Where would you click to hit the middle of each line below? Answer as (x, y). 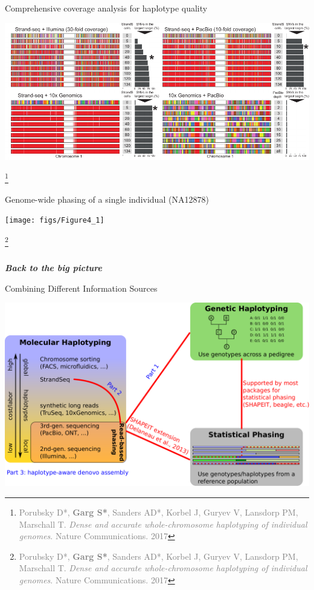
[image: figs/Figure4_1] (55, 221)
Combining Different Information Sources (81, 288)
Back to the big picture (53, 268)
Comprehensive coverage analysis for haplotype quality (106, 8)
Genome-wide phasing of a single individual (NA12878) (107, 199)
